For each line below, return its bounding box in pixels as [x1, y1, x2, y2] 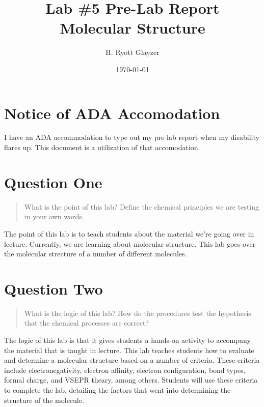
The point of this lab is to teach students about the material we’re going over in [4, 228, 254, 239]
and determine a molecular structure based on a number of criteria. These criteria [4, 355, 260, 365]
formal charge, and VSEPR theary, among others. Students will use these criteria [4, 374, 258, 385]
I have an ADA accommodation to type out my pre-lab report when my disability [4, 132, 259, 142]
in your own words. [24, 211, 84, 222]
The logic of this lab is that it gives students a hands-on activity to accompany [4, 335, 251, 345]
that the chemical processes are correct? [24, 317, 149, 328]
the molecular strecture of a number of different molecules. [4, 248, 187, 259]
